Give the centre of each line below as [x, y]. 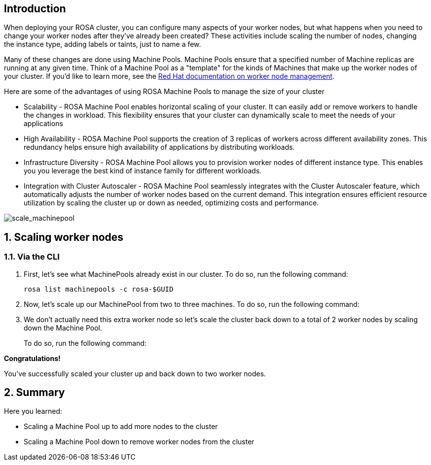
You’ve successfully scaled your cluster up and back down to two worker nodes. [135, 373]
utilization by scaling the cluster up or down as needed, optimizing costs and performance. [171, 203]
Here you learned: [33, 411]
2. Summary [35, 393]
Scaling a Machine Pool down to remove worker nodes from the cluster [139, 442]
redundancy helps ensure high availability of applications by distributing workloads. [159, 147]
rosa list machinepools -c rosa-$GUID [99, 289]
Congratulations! [32, 358]
